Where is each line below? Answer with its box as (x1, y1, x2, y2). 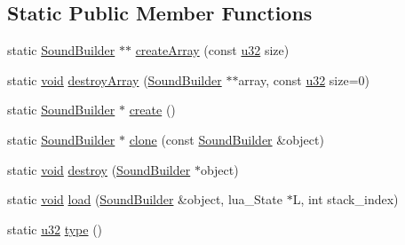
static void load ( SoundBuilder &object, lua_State (7, 190, 282, 209)
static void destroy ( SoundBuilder (7, 160, 191, 178)
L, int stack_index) (292, 190, 399, 209)
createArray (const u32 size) (135, 41, 290, 59)
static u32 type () (7, 219, 103, 238)
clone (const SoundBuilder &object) (129, 130, 324, 148)
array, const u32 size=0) (238, 70, 370, 89)
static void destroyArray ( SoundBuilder (7, 70, 222, 89)
